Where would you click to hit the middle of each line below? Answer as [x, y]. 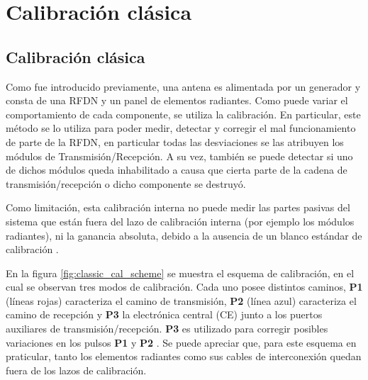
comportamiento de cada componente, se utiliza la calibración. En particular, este [183, 114]
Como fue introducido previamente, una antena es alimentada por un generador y [183, 86]
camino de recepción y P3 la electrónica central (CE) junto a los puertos [164, 314]
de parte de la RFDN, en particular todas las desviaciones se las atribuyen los [175, 141]
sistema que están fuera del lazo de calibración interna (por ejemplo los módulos [180, 221]
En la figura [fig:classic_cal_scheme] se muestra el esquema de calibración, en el [180, 273]
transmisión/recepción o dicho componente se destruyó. [126, 183]
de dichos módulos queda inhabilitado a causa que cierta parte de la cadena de [177, 170]
